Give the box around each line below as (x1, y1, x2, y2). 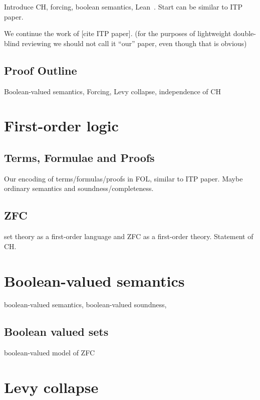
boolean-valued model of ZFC (4, 347, 95, 358)
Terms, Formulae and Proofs (4, 149, 155, 165)
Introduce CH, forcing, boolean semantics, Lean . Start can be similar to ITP (4, 2, 243, 12)
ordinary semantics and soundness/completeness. (4, 183, 154, 193)
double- (233, 28, 256, 39)
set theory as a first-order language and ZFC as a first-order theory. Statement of (4, 231, 253, 242)
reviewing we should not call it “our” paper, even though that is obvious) (22, 38, 247, 48)
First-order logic (4, 115, 119, 136)
